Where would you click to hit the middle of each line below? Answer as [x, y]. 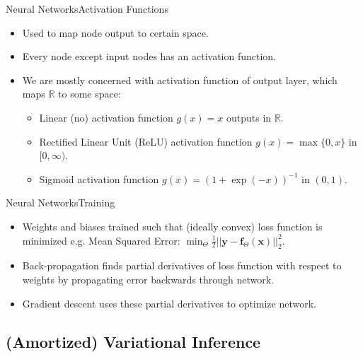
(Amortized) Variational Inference [133, 341]
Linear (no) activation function [106, 117]
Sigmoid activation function [99, 178]
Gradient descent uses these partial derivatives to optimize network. [169, 303]
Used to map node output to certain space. [115, 32]
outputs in [249, 117]
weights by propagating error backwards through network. [148, 279]
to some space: [90, 94]
